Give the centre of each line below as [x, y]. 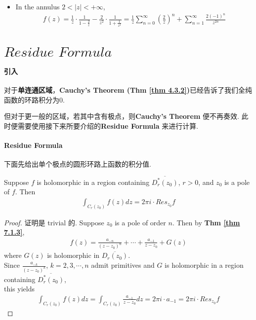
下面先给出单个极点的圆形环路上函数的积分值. [78, 164]
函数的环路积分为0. [34, 99]
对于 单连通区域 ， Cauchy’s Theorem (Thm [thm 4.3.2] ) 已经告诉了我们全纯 [128, 90]
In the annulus [38, 6]
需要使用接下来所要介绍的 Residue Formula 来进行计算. [108, 125]
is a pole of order [140, 222]
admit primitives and [123, 265]
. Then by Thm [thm [206, 222]
